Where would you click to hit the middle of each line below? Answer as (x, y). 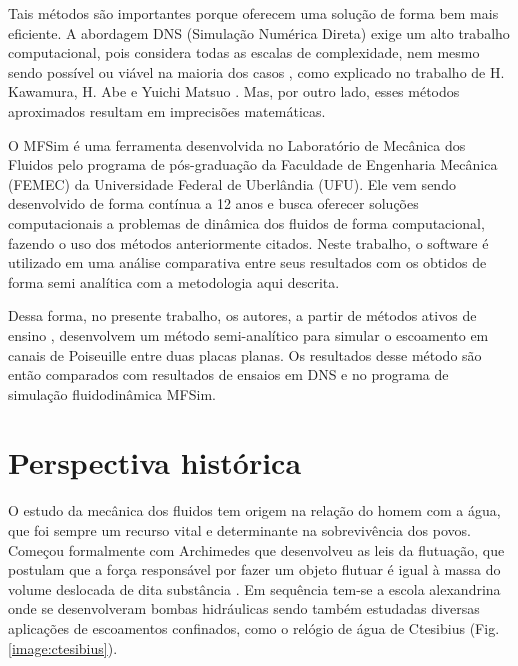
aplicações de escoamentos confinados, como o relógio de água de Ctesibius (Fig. (254, 627)
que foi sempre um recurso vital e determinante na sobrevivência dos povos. (239, 530)
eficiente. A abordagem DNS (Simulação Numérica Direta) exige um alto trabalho (259, 32)
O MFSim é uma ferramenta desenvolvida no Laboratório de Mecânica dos (237, 144)
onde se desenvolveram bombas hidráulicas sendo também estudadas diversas (244, 608)
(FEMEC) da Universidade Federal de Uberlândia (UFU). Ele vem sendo (232, 183)
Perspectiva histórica (155, 462)
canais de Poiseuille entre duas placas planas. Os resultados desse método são (245, 354)
